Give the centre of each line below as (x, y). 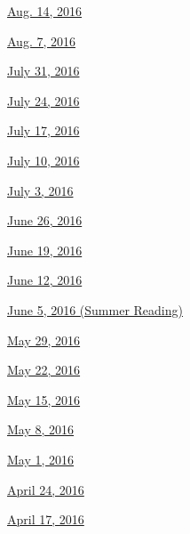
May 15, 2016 (44, 399)
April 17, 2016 (46, 519)
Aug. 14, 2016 (44, 11)
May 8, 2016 (41, 429)
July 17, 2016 (44, 130)
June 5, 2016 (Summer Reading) (95, 309)
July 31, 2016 (44, 71)
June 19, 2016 (45, 250)
